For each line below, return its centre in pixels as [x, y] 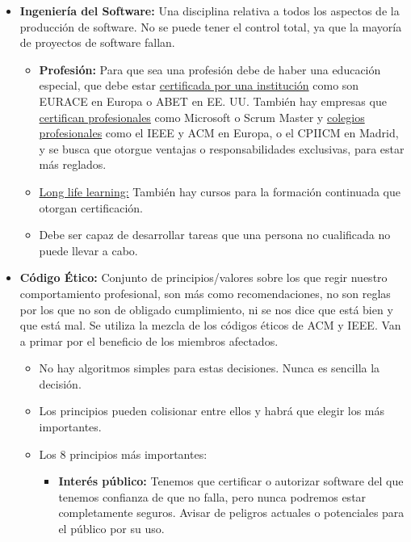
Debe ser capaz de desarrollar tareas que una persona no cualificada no [215, 235]
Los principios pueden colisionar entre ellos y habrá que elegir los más [212, 411]
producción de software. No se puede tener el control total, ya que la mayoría [211, 26]
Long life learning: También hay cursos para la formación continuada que [220, 191]
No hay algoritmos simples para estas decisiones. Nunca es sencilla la [210, 368]
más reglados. [73, 164]
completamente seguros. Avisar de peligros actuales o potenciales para [231, 513]
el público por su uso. [111, 529]
